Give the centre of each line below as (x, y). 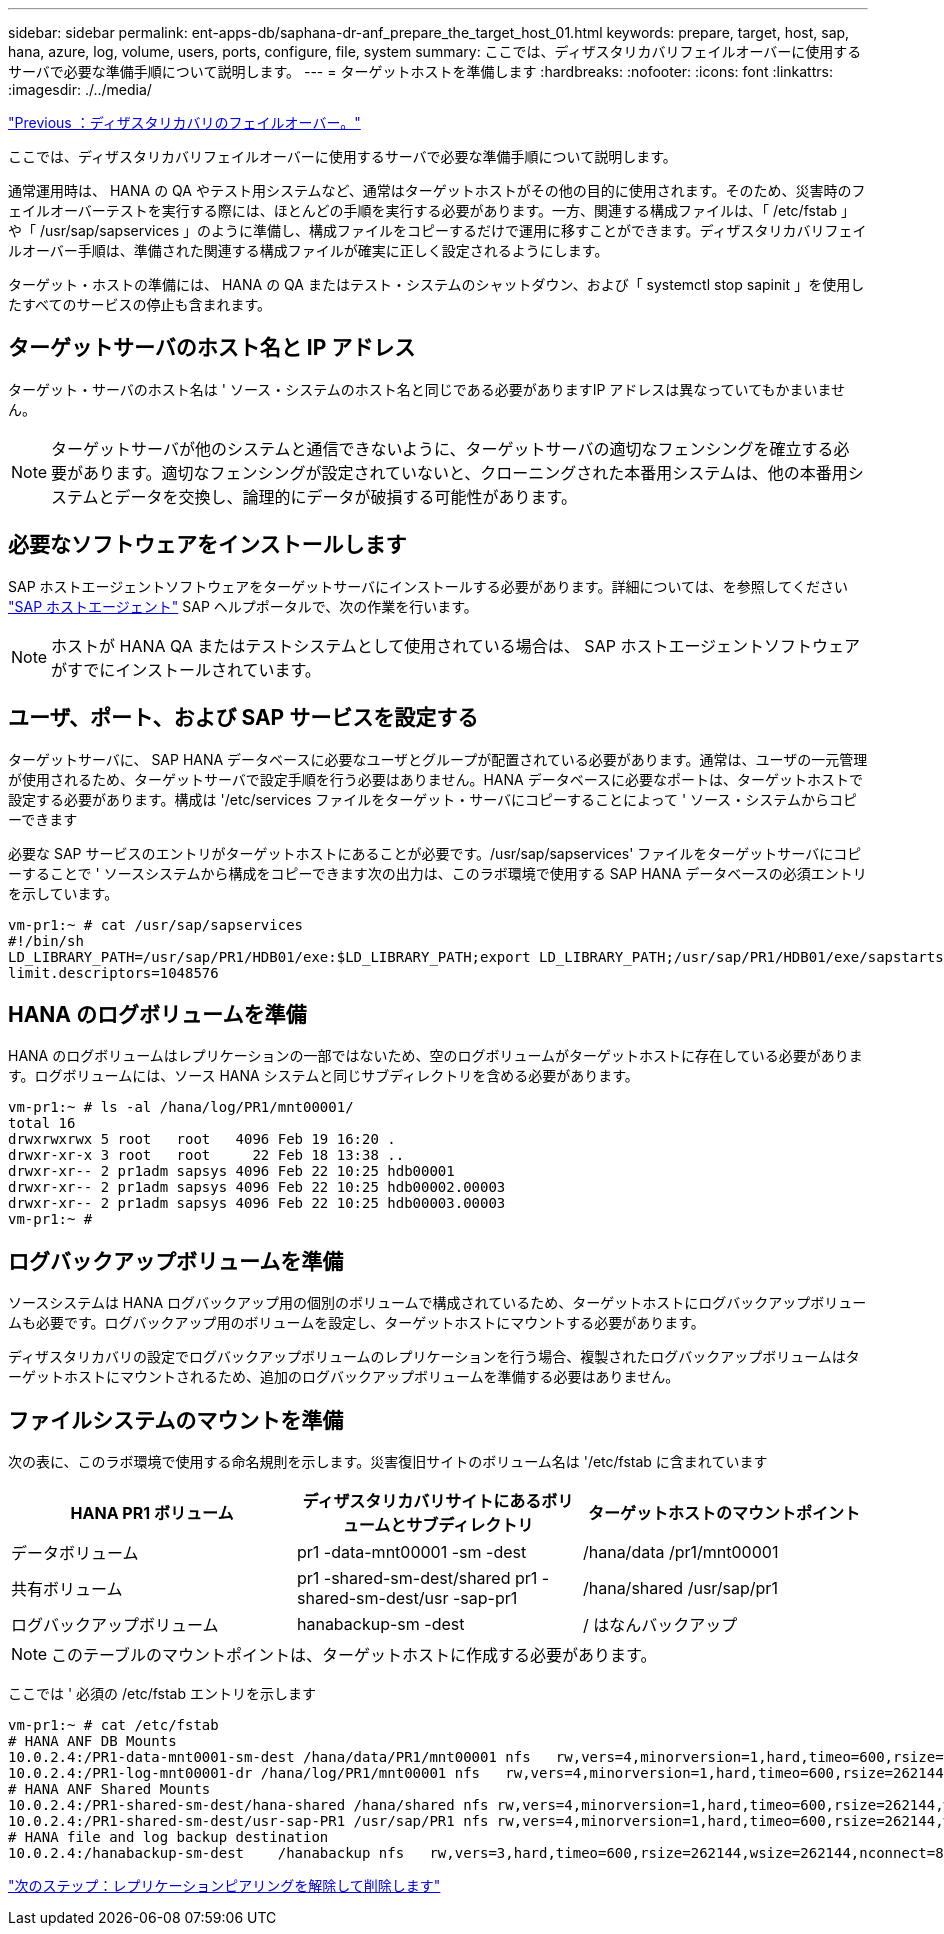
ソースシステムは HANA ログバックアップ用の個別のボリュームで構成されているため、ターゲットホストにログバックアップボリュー (437, 1303)
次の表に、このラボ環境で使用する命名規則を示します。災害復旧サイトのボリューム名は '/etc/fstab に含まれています (388, 1462)
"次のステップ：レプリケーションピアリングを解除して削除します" (224, 1886)
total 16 (42, 1123)
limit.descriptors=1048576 (113, 972)
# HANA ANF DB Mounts (92, 1741)
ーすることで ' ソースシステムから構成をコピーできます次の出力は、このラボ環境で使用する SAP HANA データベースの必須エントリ (437, 873)
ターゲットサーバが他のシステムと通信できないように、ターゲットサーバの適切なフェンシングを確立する (442, 448)
